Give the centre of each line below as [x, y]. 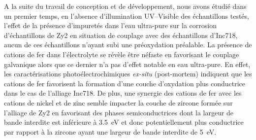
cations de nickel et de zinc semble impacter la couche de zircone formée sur [118, 102]
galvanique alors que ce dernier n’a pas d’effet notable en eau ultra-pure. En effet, [127, 64]
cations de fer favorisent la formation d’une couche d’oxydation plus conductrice [125, 83]
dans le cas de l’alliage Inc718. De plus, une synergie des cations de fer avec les [123, 93]
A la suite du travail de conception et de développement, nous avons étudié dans [125, 6]
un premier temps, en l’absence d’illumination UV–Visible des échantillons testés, [127, 16]
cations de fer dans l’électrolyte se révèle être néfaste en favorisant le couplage [122, 54]
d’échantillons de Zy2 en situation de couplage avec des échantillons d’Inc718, [121, 35]
